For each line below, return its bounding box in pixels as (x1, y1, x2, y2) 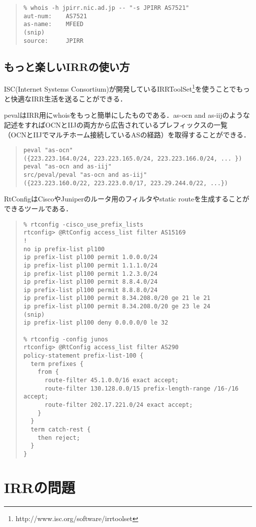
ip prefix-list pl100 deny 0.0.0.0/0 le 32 (23, 319, 168, 327)
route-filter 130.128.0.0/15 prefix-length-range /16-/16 (44, 385, 239, 392)
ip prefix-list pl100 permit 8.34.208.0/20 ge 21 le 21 (23, 295, 211, 302)
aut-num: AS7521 (23, 12, 87, 20)
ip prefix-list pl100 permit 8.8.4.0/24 (23, 278, 158, 286)
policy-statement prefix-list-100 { (23, 352, 144, 360)
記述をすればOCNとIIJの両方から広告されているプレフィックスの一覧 (4, 119, 228, 130)
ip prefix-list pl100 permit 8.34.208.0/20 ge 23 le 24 (23, 303, 211, 310)
